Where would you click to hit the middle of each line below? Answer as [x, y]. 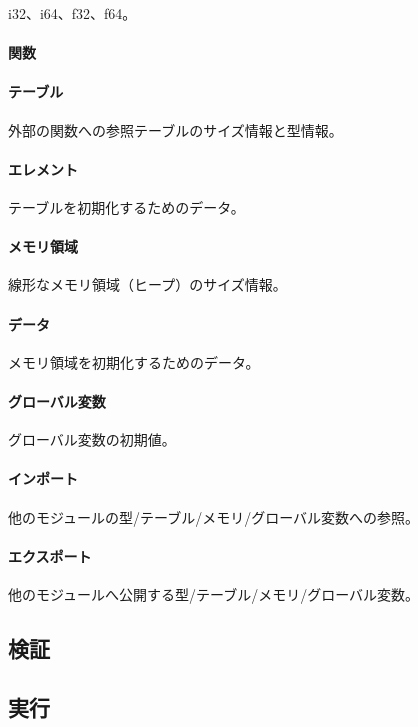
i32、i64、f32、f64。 [72, 13]
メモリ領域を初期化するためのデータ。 [134, 361]
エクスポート [50, 555]
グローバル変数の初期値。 [92, 439]
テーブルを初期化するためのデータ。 [126, 206]
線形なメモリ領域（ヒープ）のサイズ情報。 [147, 284]
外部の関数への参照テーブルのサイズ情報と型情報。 [175, 129]
